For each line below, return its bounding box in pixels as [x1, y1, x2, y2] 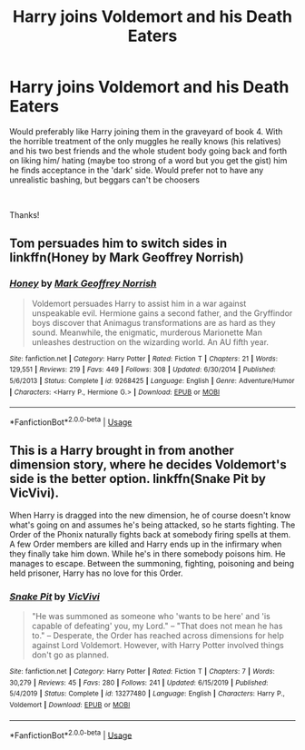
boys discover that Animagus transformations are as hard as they [31, 317, 276, 328]
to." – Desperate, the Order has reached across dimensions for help [31, 630, 284, 641]
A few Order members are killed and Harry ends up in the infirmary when [9, 538, 282, 549]
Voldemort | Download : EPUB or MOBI [9, 700, 131, 709]
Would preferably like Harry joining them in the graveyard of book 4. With [9, 125, 283, 137]
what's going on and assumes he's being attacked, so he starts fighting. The [9, 519, 296, 530]
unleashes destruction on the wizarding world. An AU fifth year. [31, 336, 270, 347]
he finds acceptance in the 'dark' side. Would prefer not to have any [9, 164, 264, 175]
